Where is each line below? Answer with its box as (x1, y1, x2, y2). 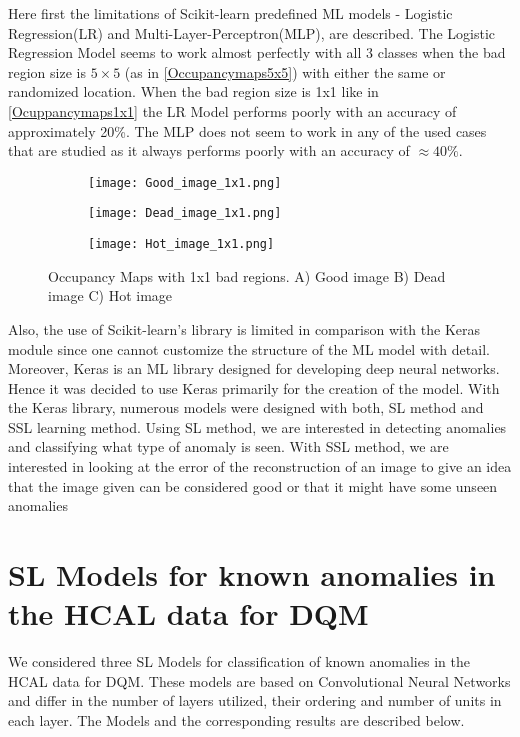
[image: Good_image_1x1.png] (88, 175, 282, 190)
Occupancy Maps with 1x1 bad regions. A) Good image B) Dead (48, 265, 446, 286)
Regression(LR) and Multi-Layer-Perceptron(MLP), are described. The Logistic (8, 22, 496, 43)
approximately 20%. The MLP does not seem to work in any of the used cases (8, 120, 487, 141)
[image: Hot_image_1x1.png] (88, 237, 275, 252)
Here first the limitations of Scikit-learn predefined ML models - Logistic (8, 3, 453, 23)
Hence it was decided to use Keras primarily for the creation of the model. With (8, 377, 500, 398)
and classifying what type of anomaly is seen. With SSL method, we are (8, 436, 449, 457)
